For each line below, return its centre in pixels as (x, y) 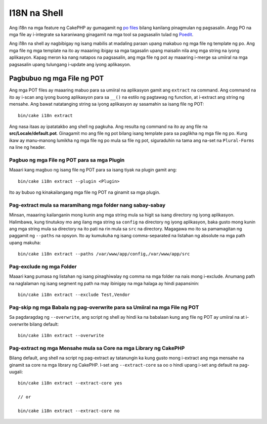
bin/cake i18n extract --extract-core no (69, 411)
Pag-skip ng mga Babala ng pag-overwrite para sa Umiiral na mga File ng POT (104, 307)
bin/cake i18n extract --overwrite (61, 335)
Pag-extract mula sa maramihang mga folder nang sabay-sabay (87, 205)
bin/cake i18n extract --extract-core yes (70, 383)
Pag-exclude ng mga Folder (43, 266)
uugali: (16, 372)
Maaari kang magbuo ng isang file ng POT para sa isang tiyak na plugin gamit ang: (93, 170)
